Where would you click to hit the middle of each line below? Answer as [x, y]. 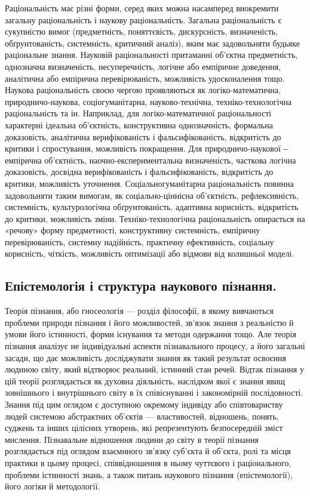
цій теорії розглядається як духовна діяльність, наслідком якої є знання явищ [145, 381]
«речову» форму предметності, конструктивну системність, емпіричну [133, 230]
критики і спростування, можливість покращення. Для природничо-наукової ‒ [146, 148]
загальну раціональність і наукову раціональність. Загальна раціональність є [143, 19]
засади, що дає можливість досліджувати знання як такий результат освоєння [145, 357]
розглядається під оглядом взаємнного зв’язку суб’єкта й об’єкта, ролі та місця [148, 451]
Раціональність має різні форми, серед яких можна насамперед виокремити [142, 8]
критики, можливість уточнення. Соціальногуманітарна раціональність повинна [149, 183]
